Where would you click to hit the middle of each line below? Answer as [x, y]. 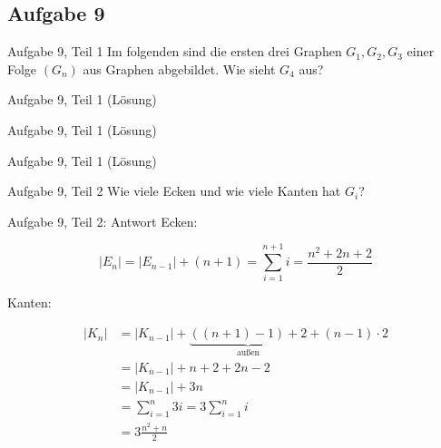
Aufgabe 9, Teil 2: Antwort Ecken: [103, 221]
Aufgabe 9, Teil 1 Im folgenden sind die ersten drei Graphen [175, 51]
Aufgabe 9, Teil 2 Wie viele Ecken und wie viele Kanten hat [174, 191]
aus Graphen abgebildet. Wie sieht [179, 68]
